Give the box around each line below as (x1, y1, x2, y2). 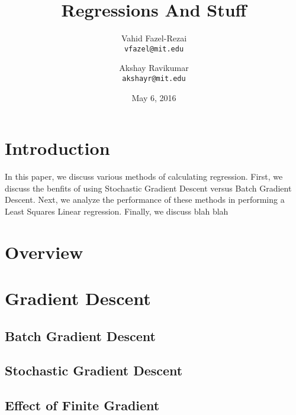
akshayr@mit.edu (122, 74, 186, 83)
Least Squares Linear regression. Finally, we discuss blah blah (5, 205, 229, 217)
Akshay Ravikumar (119, 61, 189, 74)
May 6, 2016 (131, 91, 176, 103)
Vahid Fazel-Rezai (121, 32, 187, 44)
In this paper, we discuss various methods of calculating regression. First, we (5, 170, 283, 183)
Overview (5, 239, 83, 264)
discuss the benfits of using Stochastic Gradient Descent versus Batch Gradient (5, 181, 292, 194)
